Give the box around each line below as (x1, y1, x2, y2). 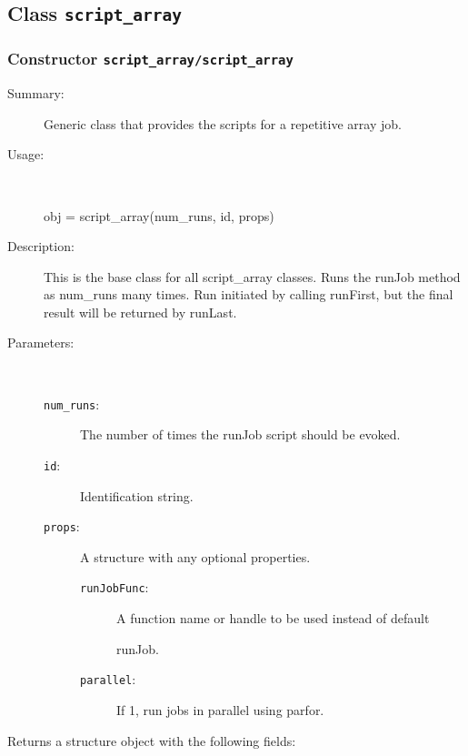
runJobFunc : (80, 578, 149, 597)
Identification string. (80, 486, 194, 505)
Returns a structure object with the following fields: (7, 731, 296, 750)
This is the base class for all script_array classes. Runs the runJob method (44, 267, 461, 286)
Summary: (7, 84, 65, 103)
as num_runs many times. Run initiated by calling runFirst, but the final (44, 285, 453, 304)
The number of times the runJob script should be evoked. (80, 425, 401, 444)
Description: (7, 237, 75, 256)
